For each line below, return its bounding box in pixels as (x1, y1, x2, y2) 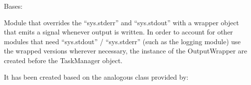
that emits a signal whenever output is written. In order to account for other (4, 27, 233, 37)
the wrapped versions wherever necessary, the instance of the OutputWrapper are (4, 46, 247, 56)
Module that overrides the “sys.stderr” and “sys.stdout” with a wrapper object (4, 17, 239, 27)
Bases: (4, 1, 23, 11)
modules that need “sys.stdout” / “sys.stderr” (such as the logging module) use (4, 36, 241, 46)
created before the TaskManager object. (4, 55, 123, 65)
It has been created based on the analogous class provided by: (4, 71, 189, 82)
